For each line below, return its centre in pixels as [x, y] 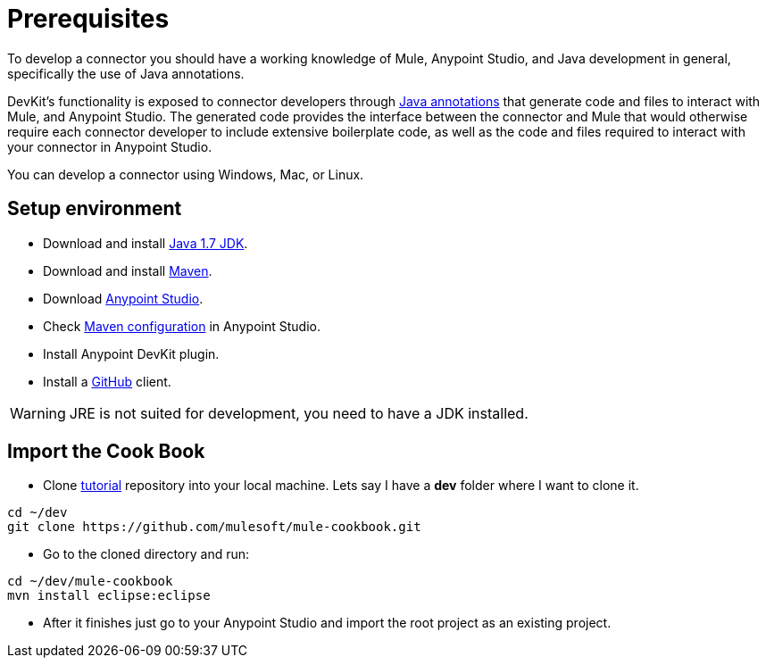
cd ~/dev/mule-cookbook [90, 582]
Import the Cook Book [106, 452]
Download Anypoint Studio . [123, 298]
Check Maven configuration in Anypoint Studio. [182, 326]
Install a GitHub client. [107, 381]
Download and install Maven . [128, 270]
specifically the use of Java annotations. [126, 73]
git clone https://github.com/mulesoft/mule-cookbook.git [214, 527]
